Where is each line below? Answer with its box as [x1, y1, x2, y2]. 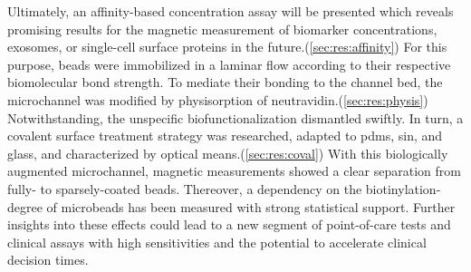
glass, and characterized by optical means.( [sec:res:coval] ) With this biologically [7, 143, 448, 162]
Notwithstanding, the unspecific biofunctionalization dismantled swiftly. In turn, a [7, 108, 464, 127]
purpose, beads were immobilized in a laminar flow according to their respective [7, 54, 451, 73]
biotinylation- [365, 179, 441, 198]
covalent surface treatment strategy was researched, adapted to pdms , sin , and [7, 126, 443, 145]
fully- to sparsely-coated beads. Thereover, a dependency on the [7, 179, 362, 198]
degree [7, 197, 43, 216]
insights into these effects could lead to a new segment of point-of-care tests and [7, 215, 451, 234]
